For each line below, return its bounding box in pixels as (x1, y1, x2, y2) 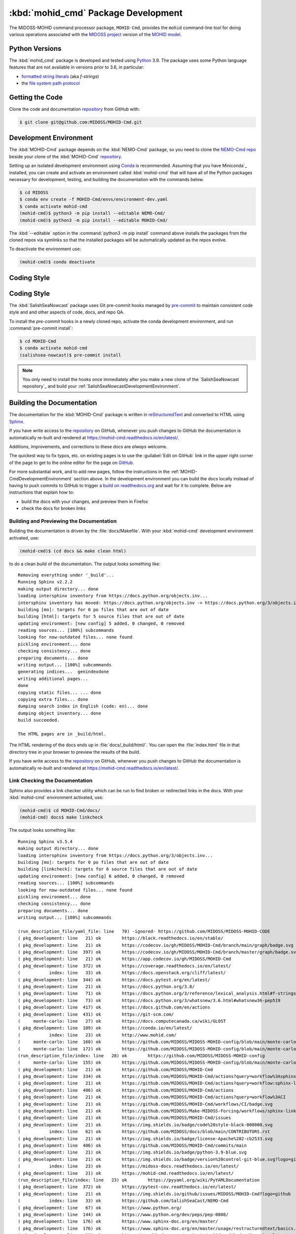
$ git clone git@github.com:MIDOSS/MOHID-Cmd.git (19, 119, 142, 125)
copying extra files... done (18, 696, 88, 702)
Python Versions (9, 44, 62, 53)
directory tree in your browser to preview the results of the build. (9, 749, 141, 755)
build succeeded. (18, 717, 60, 723)
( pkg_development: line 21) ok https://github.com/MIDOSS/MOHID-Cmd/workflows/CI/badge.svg (18, 1101, 273, 1107)
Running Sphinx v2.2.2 (18, 579, 73, 585)
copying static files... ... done (18, 690, 101, 695)
